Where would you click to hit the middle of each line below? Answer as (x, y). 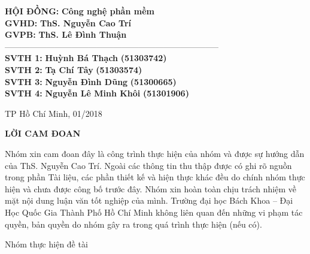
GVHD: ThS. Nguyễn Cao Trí (68, 22)
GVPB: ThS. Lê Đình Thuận (66, 34)
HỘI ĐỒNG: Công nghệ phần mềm (80, 11)
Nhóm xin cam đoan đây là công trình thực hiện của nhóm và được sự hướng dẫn (155, 153)
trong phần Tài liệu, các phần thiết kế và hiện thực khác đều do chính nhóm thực (155, 177)
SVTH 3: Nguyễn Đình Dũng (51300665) (91, 81)
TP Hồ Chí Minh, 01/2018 (54, 113)
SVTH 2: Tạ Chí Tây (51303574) (74, 69)
